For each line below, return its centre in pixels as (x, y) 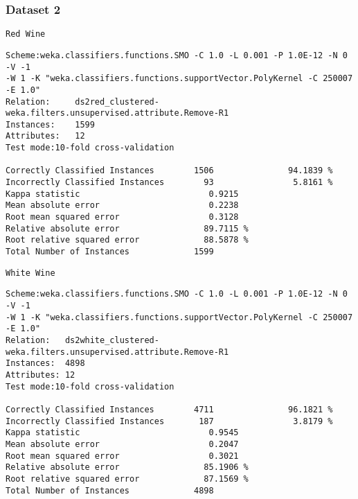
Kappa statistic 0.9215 (122, 194)
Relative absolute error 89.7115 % (127, 228)
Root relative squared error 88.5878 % (127, 240)
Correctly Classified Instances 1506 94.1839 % (169, 171)
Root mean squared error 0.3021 (122, 456)
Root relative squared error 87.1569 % (127, 479)
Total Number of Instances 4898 (110, 490)
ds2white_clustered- (112, 340)
